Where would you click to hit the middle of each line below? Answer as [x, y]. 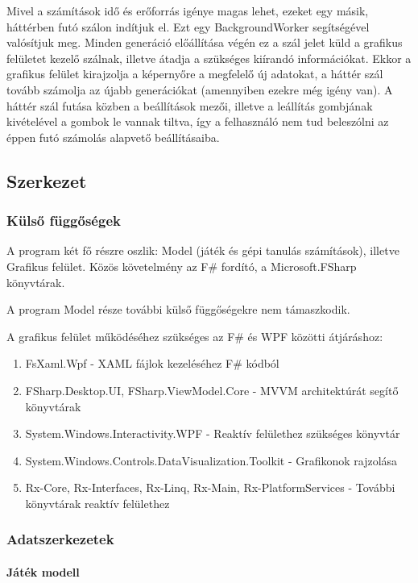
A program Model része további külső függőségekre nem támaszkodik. [178, 309]
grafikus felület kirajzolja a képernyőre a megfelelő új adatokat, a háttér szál [195, 74]
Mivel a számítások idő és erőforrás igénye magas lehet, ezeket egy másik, [188, 10]
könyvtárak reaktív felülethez [97, 503]
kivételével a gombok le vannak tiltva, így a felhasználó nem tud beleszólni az [198, 121]
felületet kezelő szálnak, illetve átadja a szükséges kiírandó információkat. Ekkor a [209, 58]
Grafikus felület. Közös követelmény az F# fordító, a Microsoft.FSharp [182, 266]
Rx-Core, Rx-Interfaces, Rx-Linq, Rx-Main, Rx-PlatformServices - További [210, 487]
